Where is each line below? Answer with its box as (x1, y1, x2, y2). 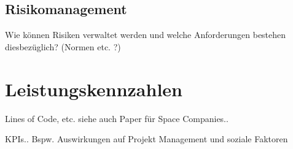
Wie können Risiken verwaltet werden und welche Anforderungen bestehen (5, 28, 286, 41)
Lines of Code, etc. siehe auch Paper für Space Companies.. (5, 112, 229, 124)
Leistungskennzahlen (5, 76, 182, 101)
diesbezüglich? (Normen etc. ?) (5, 40, 121, 53)
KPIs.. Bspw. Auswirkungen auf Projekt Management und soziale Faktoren (5, 132, 288, 145)
